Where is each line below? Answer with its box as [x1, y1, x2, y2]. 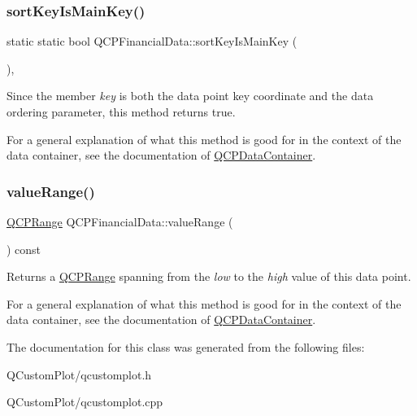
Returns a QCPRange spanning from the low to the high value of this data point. [7, 268, 411, 285]
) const [7, 240, 41, 257]
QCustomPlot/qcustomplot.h [7, 366, 152, 383]
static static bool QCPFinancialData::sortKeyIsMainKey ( [7, 33, 298, 50]
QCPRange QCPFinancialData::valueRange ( [7, 213, 233, 230]
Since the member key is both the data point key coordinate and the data [7, 87, 374, 104]
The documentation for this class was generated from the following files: [7, 338, 365, 355]
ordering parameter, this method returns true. [7, 103, 236, 120]
